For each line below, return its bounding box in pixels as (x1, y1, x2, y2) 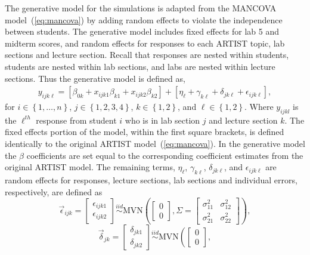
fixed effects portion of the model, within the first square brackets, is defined (5, 125, 284, 138)
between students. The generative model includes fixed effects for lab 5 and (5, 25, 280, 38)
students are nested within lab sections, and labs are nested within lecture (5, 60, 275, 72)
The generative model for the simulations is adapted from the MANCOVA (5, 2, 277, 14)
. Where (244, 100, 274, 112)
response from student (36, 113, 117, 126)
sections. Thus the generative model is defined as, (5, 72, 185, 84)
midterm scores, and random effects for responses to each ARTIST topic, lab (5, 36, 285, 49)
